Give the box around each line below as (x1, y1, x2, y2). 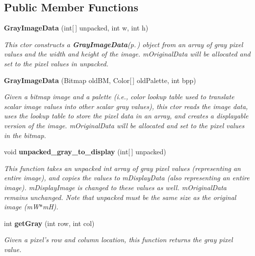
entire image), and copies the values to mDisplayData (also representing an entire (4, 172, 250, 183)
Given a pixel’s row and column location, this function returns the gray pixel (4, 234, 233, 245)
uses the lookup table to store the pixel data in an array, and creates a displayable (4, 111, 249, 121)
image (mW (4, 201, 39, 212)
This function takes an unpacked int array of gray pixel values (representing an (4, 163, 241, 173)
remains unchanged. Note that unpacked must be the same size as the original (4, 192, 236, 202)
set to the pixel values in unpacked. (4, 58, 108, 68)
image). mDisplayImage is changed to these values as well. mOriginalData (4, 182, 227, 192)
